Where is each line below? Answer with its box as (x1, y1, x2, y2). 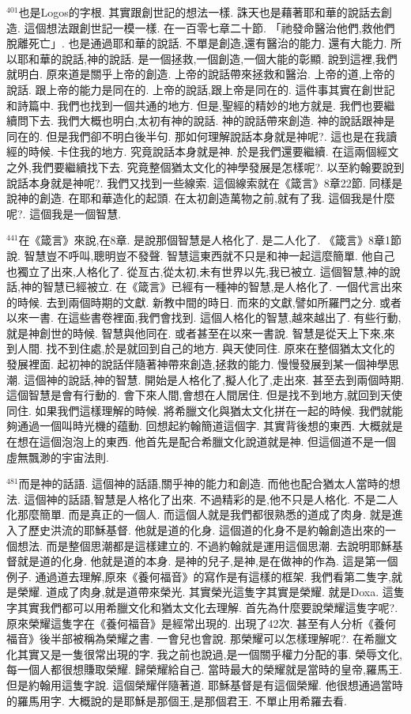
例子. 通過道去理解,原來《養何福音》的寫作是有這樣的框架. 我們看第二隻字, (6, 568, 391, 584)
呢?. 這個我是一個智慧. (6, 205, 122, 221)
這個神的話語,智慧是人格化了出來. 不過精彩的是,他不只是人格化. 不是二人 (24, 490, 398, 507)
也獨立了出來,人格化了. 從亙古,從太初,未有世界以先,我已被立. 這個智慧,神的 (6, 263, 390, 279)
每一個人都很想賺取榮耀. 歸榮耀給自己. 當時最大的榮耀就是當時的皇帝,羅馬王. (6, 661, 402, 678)
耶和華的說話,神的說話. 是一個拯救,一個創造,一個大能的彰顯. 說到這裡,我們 (17, 50, 398, 66)
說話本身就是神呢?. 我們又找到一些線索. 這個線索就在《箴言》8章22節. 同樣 (6, 174, 392, 191)
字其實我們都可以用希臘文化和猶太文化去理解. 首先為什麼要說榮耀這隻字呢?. (6, 599, 398, 615)
